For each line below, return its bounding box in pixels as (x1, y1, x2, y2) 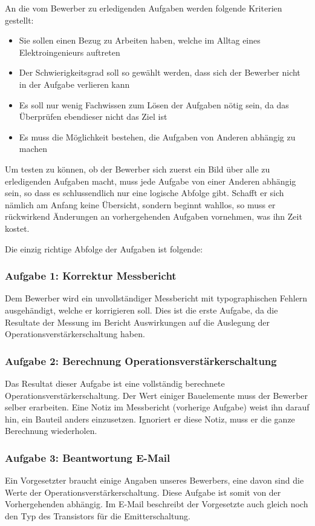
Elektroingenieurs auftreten (19, 45, 120, 58)
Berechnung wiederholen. (5, 424, 97, 437)
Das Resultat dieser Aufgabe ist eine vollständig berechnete (5, 376, 225, 389)
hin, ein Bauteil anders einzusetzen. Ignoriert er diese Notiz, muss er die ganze (5, 412, 295, 425)
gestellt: (5, 13, 34, 26)
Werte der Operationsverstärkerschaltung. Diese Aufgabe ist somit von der (5, 485, 281, 498)
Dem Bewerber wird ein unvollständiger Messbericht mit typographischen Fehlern (5, 292, 308, 304)
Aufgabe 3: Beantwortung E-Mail (5, 450, 170, 465)
